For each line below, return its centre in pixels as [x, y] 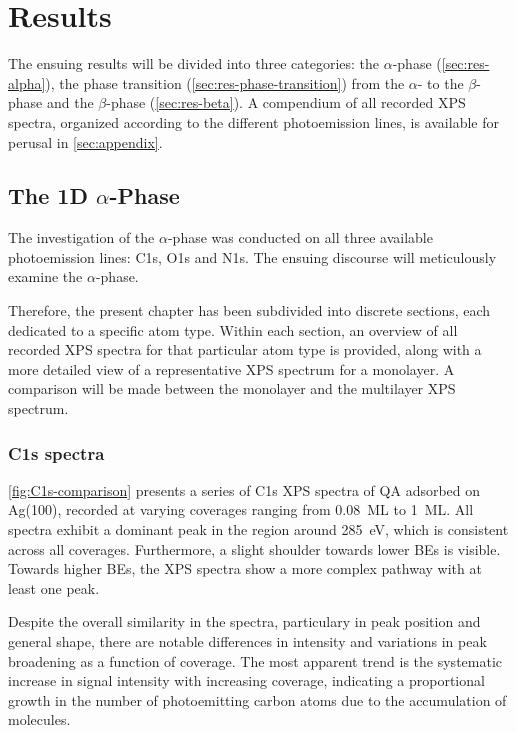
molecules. [39, 719]
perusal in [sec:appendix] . [85, 141]
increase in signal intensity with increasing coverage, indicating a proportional [246, 680]
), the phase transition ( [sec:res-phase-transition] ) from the [225, 82]
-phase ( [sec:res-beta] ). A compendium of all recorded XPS [286, 102]
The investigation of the [81, 237]
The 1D [48, 195]
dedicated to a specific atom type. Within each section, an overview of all [233, 329]
